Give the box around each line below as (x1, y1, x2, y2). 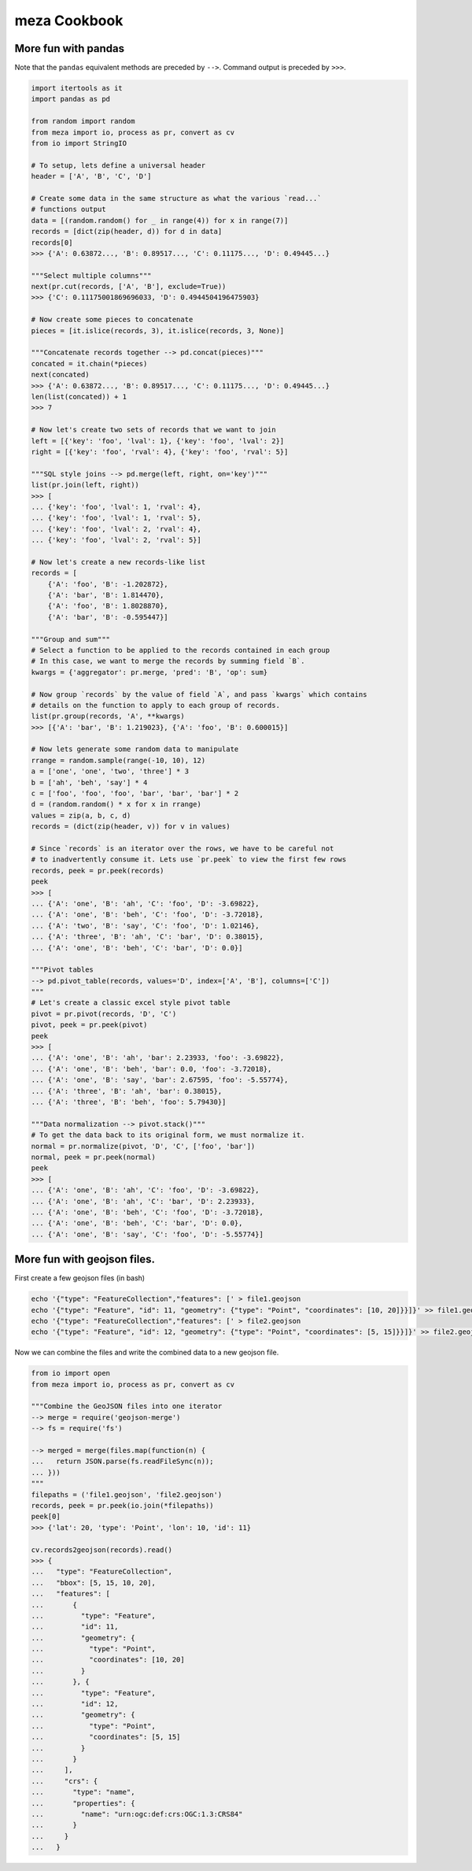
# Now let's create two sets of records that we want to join (31, 425, 276, 435)
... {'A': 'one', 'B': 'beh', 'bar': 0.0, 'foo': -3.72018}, (31, 1064, 272, 1073)
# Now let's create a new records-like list (31, 558, 206, 566)
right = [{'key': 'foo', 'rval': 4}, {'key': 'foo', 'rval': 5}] (31, 447, 289, 456)
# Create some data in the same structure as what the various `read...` (31, 194, 322, 202)
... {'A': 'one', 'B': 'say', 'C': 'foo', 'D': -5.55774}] (31, 1229, 264, 1239)
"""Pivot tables (31, 965, 94, 974)
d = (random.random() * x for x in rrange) (31, 800, 202, 809)
